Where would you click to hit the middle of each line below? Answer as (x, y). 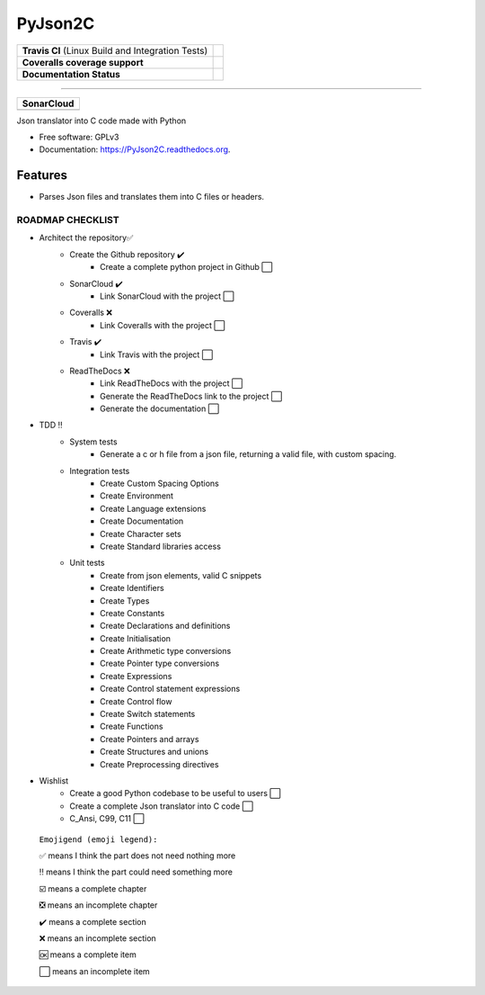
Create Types (125, 601)
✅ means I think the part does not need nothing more (137, 856)
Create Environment (137, 496)
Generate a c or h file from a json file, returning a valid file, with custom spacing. (248, 454)
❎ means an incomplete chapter (98, 905)
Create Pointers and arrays (150, 739)
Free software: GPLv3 (79, 137)
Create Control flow (136, 701)
